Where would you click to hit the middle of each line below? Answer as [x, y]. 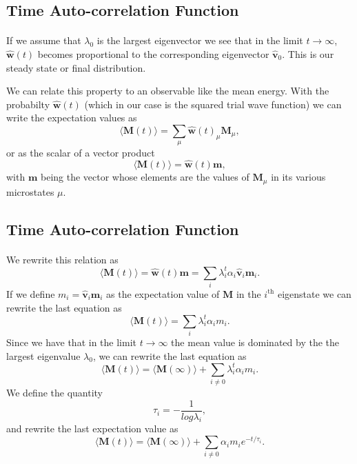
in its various [298, 177]
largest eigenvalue [43, 355]
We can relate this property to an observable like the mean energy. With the [168, 91]
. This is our [308, 53]
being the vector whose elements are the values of [145, 177]
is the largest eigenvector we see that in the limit [200, 40]
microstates [30, 191]
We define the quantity [55, 393]
